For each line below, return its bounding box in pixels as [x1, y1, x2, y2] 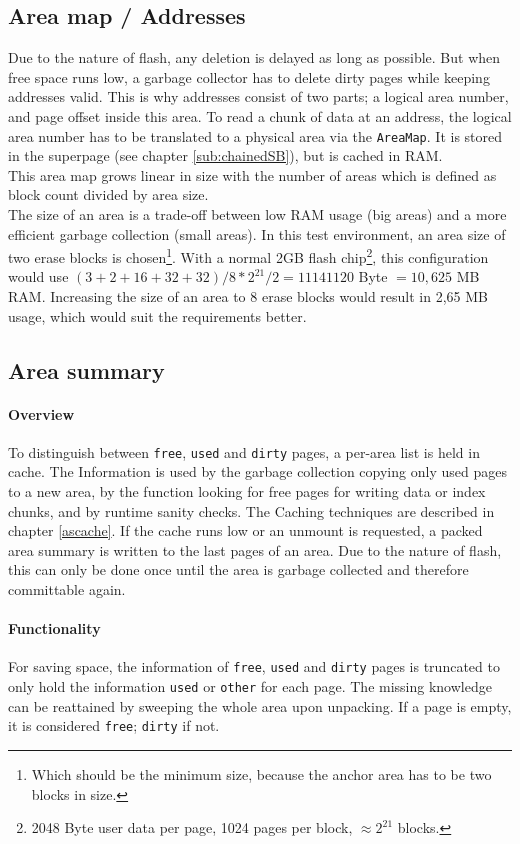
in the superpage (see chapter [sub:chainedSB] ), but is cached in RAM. [8, 145, 443, 166]
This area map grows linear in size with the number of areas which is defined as [8, 164, 497, 185]
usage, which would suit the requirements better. [8, 305, 307, 326]
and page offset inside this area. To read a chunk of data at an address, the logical [8, 105, 512, 126]
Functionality [8, 618, 101, 639]
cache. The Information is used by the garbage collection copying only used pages [8, 461, 507, 482]
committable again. [8, 579, 126, 600]
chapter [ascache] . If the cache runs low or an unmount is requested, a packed [8, 520, 483, 541]
